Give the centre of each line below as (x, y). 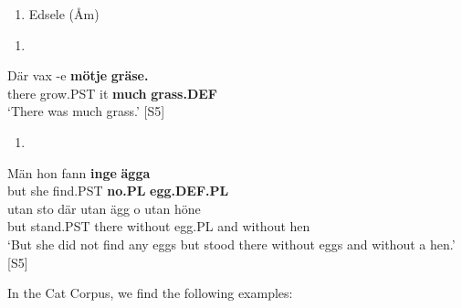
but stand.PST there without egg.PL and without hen (159, 226)
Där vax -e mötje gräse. (78, 75)
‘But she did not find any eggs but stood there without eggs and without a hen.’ (231, 244)
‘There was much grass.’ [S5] (86, 111)
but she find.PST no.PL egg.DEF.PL (118, 191)
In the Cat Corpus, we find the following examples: (150, 293)
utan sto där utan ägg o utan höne (104, 208)
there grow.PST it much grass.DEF (112, 93)
